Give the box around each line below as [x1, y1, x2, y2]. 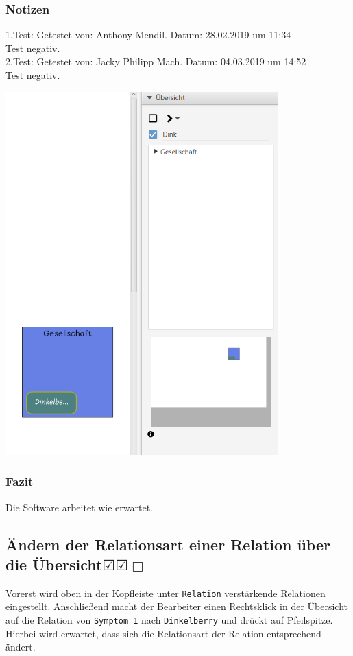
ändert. [5, 640, 36, 654]
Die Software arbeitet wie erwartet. [5, 500, 153, 514]
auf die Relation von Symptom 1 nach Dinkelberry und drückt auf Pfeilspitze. [5, 612, 333, 626]
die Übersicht [5, 553, 103, 574]
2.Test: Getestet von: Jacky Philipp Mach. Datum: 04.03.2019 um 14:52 [5, 54, 306, 69]
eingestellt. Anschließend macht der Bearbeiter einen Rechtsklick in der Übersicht [5, 599, 348, 613]
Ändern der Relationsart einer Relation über [5, 533, 330, 554]
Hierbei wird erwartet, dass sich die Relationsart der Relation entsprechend [5, 626, 321, 640]
